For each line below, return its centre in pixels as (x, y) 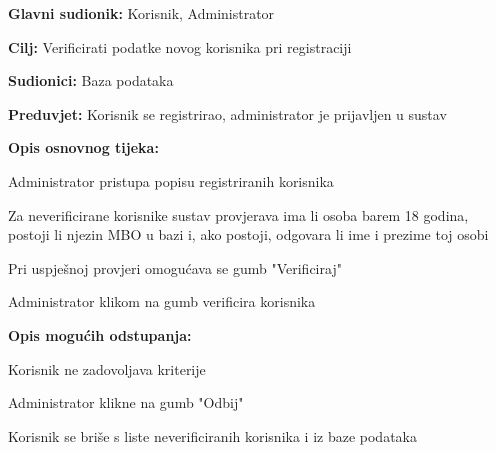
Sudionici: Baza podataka (91, 80)
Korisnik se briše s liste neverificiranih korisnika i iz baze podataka (212, 435)
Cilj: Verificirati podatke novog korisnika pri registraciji (180, 46)
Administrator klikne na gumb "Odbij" (126, 402)
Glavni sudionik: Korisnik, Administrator (141, 13)
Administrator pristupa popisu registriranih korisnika (171, 180)
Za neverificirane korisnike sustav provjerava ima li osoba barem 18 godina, (238, 214)
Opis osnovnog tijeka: (83, 147)
